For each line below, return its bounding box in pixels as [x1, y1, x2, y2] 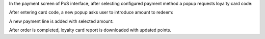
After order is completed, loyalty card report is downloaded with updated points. [9, 27, 172, 33]
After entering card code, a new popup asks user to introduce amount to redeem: [9, 10, 174, 15]
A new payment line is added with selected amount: [9, 18, 114, 24]
